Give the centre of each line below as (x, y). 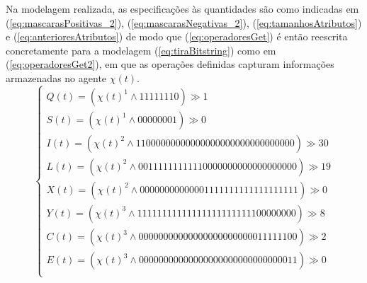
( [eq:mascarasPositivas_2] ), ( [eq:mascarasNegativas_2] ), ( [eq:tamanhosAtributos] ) (184, 22)
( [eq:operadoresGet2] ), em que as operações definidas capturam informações (170, 64)
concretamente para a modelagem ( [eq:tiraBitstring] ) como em (141, 50)
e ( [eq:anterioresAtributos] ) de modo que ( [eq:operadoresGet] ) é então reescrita (177, 36)
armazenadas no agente (56, 77)
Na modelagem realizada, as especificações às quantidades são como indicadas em (182, 8)
